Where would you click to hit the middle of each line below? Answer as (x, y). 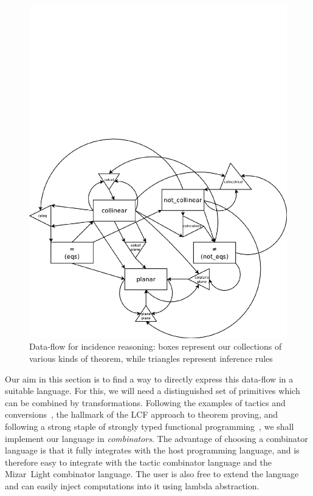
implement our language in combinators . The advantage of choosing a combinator (156, 438)
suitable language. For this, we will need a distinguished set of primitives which (153, 391)
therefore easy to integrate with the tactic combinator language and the (138, 462)
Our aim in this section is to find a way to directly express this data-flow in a (149, 379)
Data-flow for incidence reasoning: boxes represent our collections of (156, 346)
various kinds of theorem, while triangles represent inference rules (151, 358)
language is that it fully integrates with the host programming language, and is (152, 450)
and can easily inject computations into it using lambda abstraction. (132, 486)
